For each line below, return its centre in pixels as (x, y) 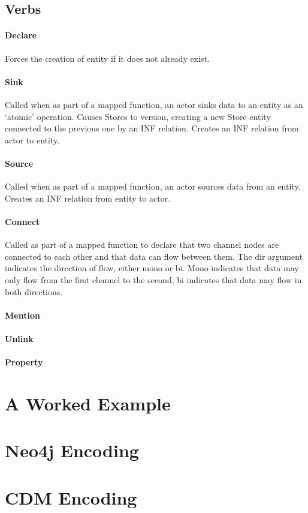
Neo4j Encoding (72, 450)
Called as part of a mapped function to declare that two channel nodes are (142, 244)
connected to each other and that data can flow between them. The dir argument (154, 256)
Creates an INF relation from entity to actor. (88, 198)
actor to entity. (32, 139)
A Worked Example (88, 403)
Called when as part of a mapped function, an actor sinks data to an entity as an (154, 104)
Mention (22, 315)
